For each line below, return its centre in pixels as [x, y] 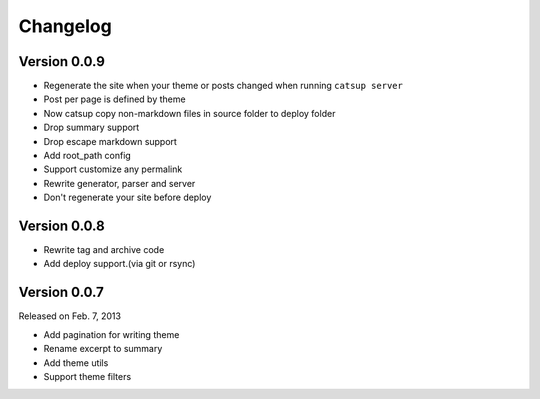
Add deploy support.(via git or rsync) [119, 264]
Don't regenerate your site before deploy [127, 197]
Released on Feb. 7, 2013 [70, 316]
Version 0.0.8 [61, 226]
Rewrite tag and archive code [104, 250]
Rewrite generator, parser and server [119, 183]
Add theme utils [76, 362]
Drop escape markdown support [110, 141]
